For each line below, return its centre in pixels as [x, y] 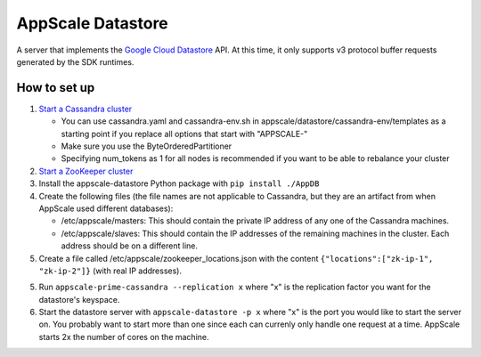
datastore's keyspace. [79, 299]
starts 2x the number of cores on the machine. [124, 337]
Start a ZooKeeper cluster [86, 171]
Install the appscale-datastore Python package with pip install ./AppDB [179, 183]
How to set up [56, 88]
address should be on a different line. [130, 246]
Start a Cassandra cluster [86, 109]
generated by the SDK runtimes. [75, 61]
